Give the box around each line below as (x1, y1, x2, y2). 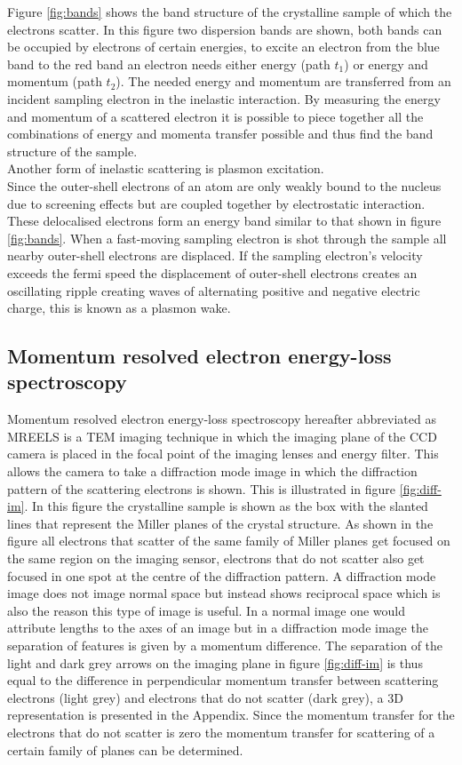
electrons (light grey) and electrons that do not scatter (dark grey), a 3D (7, 688, 403, 706)
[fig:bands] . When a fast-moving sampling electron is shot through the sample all (7, 228, 447, 247)
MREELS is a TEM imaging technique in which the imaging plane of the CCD (7, 426, 437, 445)
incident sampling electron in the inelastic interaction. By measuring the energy (7, 89, 441, 108)
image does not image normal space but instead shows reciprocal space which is (7, 584, 441, 602)
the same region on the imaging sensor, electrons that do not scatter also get (7, 549, 425, 568)
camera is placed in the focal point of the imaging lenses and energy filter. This (7, 444, 439, 463)
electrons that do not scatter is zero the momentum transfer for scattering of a (7, 722, 435, 741)
